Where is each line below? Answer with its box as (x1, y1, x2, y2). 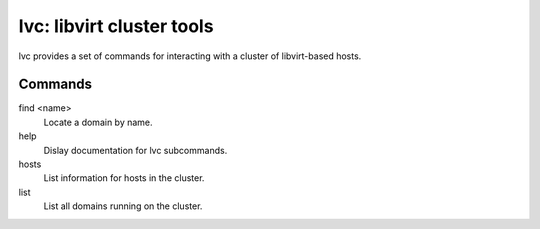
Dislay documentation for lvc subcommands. (43, 144, 228, 156)
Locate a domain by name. (43, 116, 154, 128)
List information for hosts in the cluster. (43, 172, 205, 184)
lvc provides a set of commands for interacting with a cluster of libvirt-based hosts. (18, 50, 362, 62)
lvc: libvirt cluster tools (18, 15, 214, 37)
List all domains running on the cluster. (43, 200, 203, 212)
